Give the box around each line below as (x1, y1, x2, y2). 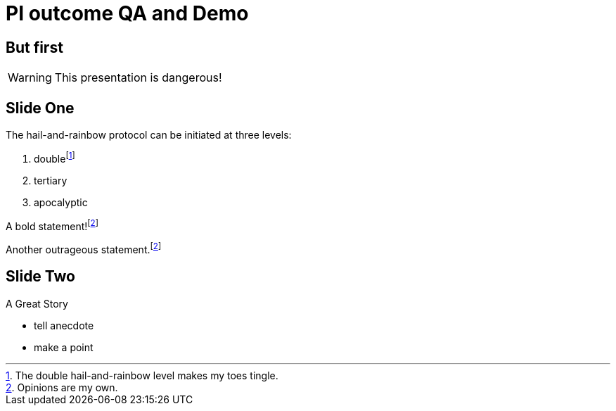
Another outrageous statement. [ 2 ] (6, 241, 162, 255)
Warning (8, 70, 52, 85)
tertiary (34, 174, 68, 186)
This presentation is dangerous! (54, 70, 222, 85)
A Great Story (6, 297, 68, 310)
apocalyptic (34, 196, 88, 208)
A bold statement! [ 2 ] (6, 217, 98, 232)
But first (6, 38, 63, 56)
